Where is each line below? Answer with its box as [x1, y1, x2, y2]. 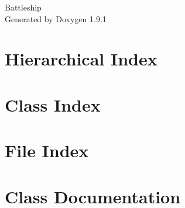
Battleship [5, 1, 42, 13]
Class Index [5, 92, 101, 116]
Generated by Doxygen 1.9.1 [5, 12, 107, 25]
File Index [5, 138, 89, 162]
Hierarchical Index [5, 47, 157, 71]
